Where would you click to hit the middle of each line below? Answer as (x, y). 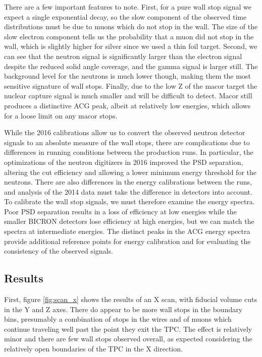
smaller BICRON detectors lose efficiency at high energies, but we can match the (129, 221)
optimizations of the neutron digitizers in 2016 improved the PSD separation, (124, 162)
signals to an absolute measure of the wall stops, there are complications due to (127, 142)
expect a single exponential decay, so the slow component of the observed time (125, 16)
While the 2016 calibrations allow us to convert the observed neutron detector (125, 132)
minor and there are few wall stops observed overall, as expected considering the (128, 339)
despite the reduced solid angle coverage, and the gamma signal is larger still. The (131, 66)
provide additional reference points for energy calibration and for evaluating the (127, 241)
